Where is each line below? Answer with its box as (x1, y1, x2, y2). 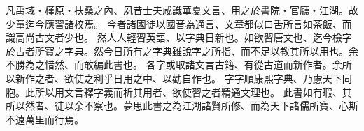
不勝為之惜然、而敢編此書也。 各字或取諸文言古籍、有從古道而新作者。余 (6, 57, 342, 72)
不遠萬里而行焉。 (6, 111, 84, 126)
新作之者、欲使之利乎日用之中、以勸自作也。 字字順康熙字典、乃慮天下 (15, 70, 342, 85)
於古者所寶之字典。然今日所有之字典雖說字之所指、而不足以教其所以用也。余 (6, 43, 358, 58)
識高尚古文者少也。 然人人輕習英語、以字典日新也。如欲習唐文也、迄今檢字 (6, 30, 352, 45)
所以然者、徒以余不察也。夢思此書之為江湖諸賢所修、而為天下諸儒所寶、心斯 (6, 98, 358, 113)
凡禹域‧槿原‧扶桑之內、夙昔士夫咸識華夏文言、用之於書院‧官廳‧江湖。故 (6, 3, 358, 17)
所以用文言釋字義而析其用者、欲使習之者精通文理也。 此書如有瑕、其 (34, 84, 352, 99)
